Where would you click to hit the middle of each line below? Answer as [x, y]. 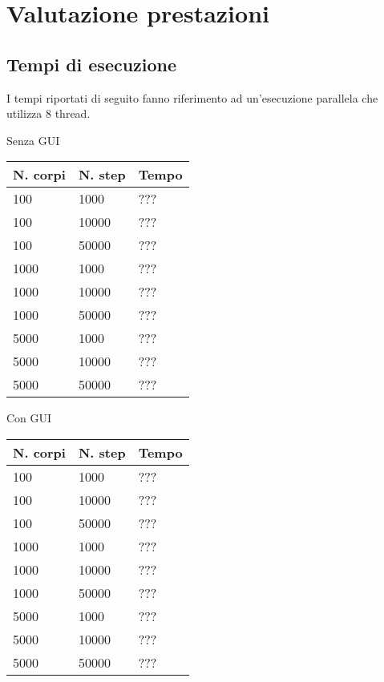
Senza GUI [33, 140]
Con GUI [29, 418]
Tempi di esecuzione [92, 64]
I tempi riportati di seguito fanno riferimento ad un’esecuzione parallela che [192, 97]
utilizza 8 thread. [49, 113]
